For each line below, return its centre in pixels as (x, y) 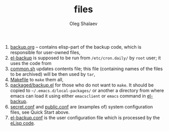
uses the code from (31, 63)
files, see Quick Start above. (40, 112)
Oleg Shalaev (83, 24)
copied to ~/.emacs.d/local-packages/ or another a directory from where (87, 90)
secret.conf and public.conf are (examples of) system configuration (81, 106)
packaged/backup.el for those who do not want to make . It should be (82, 85)
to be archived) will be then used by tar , (53, 74)
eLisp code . (23, 123)
